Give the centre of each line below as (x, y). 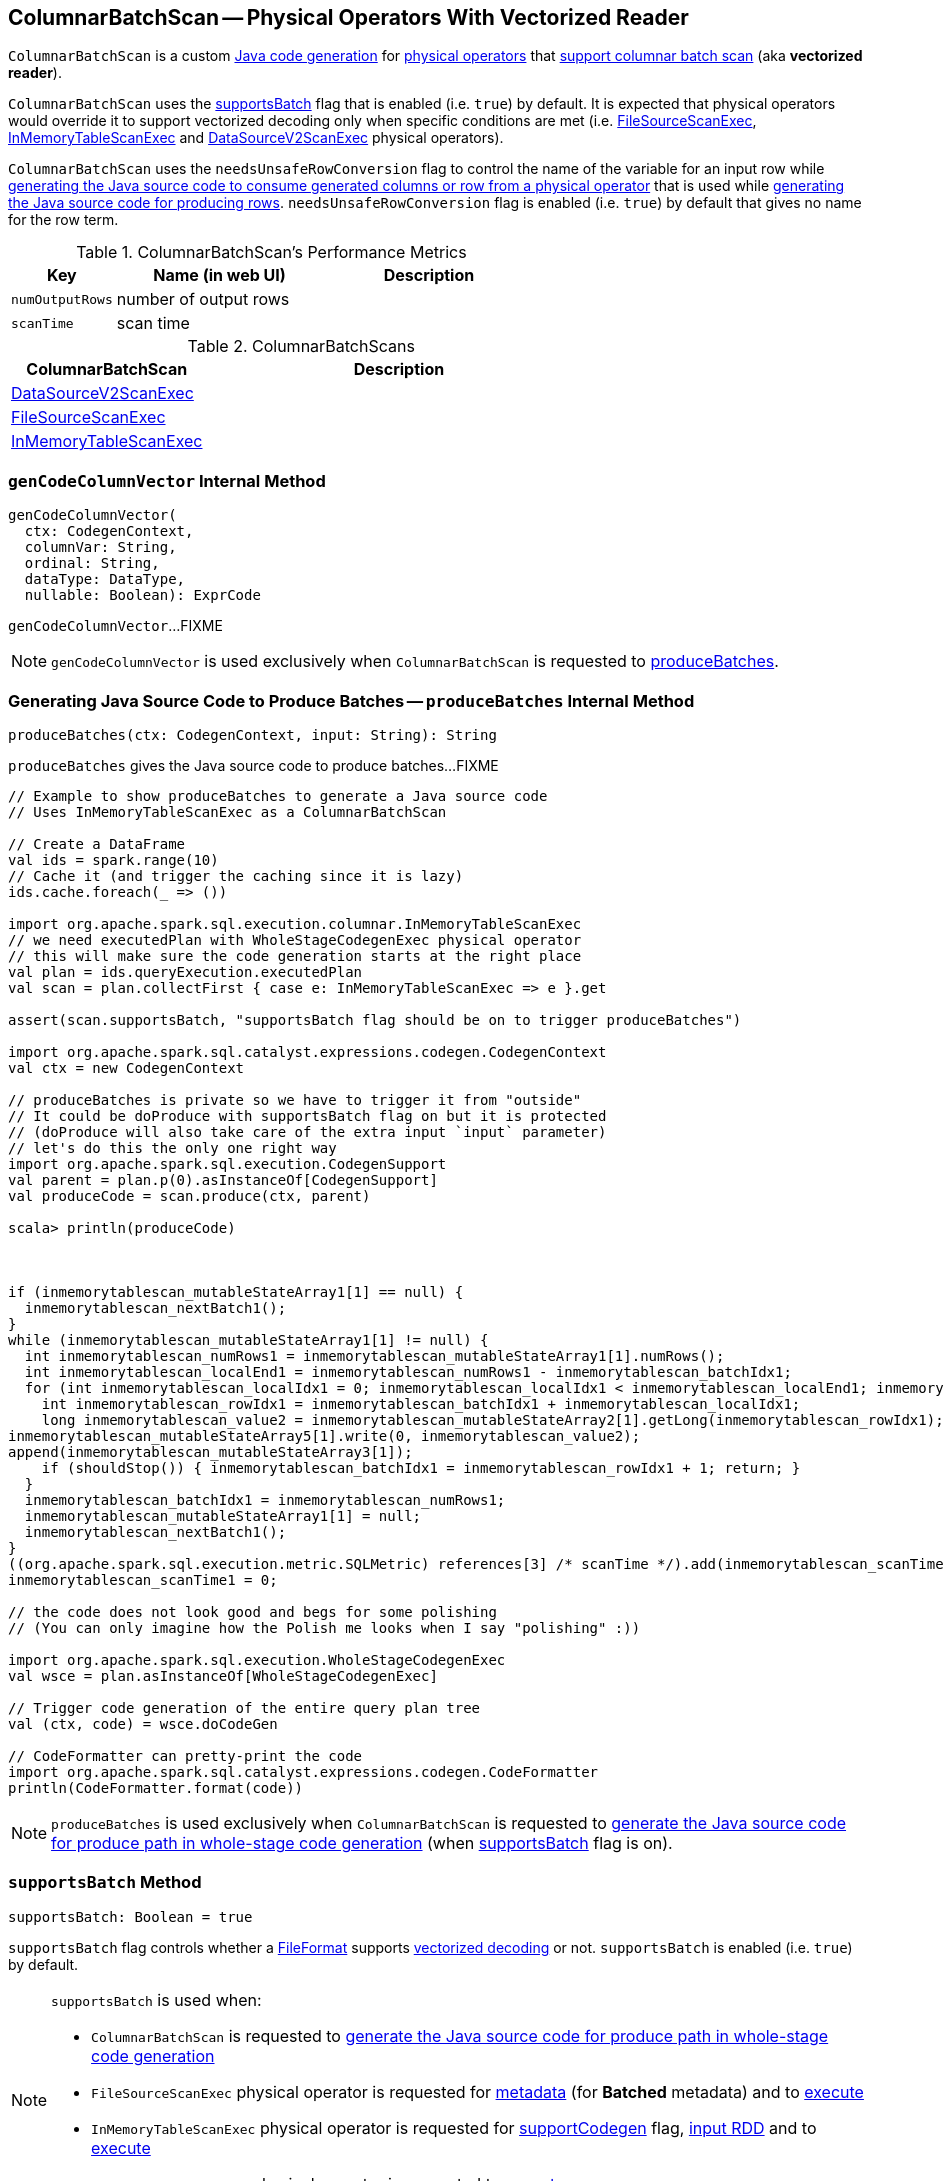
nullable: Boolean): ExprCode (142, 595)
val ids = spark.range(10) (113, 859)
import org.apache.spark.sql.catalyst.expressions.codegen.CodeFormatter (303, 1771)
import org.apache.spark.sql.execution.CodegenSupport (227, 1163)
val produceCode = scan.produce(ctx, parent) (189, 1195)
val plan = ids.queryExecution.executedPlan (185, 971)
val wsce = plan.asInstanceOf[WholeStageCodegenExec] (223, 1675)
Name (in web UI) (219, 275)
